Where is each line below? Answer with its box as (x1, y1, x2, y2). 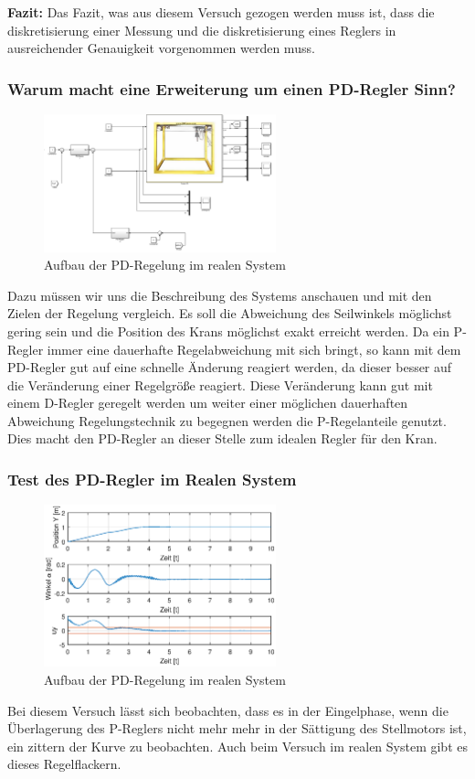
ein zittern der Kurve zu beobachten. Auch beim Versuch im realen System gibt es (7, 736, 468, 755)
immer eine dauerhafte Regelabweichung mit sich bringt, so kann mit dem (47, 339, 461, 358)
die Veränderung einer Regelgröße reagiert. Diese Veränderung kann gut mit (7, 375, 433, 394)
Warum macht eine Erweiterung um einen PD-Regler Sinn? (7, 77, 456, 100)
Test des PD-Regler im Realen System (7, 468, 297, 490)
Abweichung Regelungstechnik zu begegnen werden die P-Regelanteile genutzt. (7, 411, 447, 430)
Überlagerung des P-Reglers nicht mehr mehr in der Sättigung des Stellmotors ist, (7, 719, 467, 738)
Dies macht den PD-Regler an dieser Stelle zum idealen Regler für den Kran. (7, 429, 438, 448)
